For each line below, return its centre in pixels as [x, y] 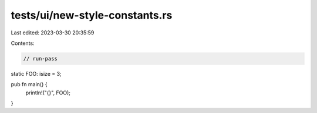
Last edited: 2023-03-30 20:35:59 [53, 33]
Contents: [23, 43]
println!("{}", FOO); [48, 93]
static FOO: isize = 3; [36, 73]
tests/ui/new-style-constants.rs [92, 15]
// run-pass [41, 59]
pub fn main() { [29, 84]
